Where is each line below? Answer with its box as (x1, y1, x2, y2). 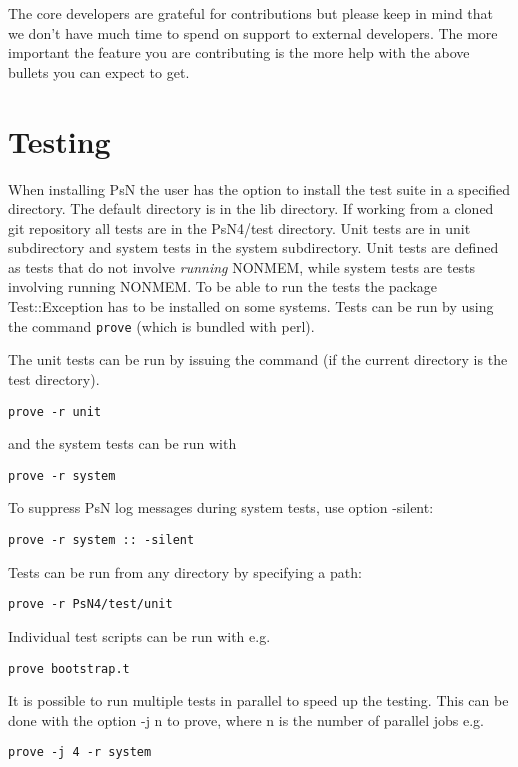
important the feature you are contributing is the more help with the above (8, 42, 470, 63)
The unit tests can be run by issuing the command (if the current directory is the (8, 349, 508, 370)
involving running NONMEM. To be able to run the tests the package (8, 276, 438, 297)
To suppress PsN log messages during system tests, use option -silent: (8, 497, 434, 518)
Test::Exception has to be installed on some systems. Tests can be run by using (8, 296, 494, 317)
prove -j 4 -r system (8, 745, 152, 760)
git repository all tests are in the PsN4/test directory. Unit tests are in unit (8, 217, 471, 238)
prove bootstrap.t (8, 661, 130, 676)
